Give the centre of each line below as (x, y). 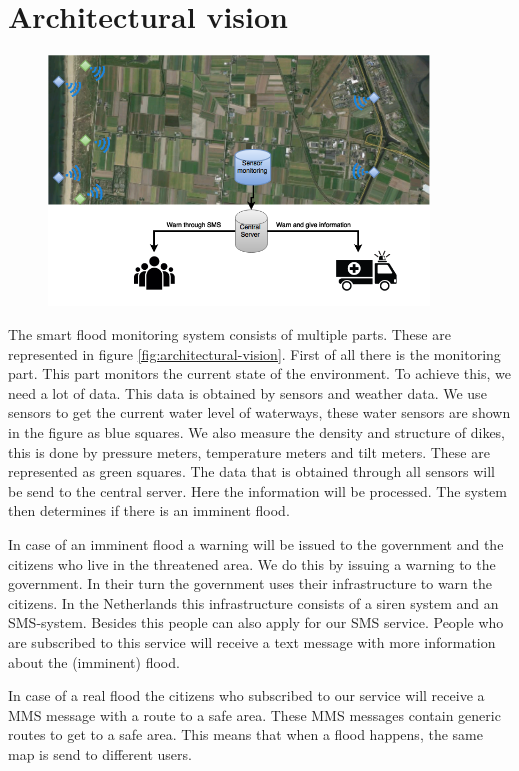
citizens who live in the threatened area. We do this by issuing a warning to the (252, 563)
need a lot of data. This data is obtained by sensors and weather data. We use (247, 392)
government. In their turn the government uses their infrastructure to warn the (250, 583)
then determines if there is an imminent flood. (149, 510)
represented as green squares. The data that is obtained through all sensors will (251, 471)
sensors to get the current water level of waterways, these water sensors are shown (259, 412)
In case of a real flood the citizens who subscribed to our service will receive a (246, 695)
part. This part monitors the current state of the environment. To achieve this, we (259, 373)
